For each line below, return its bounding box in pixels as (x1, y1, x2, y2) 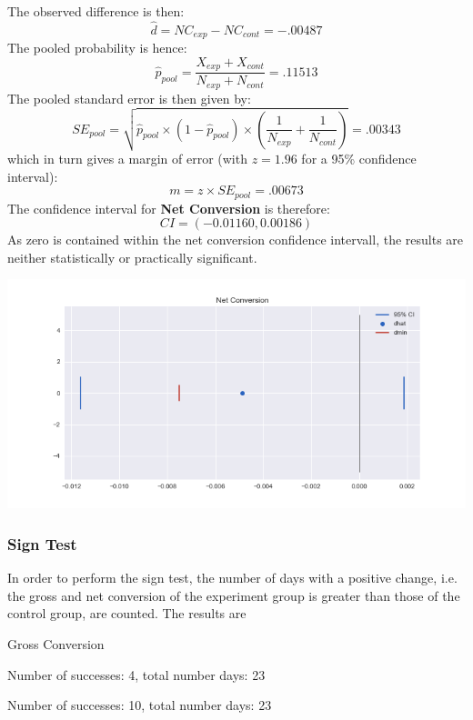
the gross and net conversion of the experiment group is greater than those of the (7, 585, 460, 605)
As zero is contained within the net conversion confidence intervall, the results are (7, 230, 464, 249)
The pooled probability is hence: (7, 38, 187, 57)
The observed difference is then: (7, 2, 185, 20)
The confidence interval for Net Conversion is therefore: (7, 198, 330, 217)
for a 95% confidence (301, 149, 417, 168)
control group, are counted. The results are (7, 604, 247, 623)
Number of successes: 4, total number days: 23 (7, 665, 266, 684)
